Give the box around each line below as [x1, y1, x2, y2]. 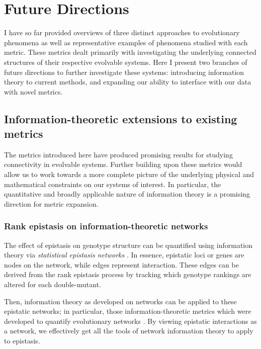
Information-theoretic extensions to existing [4, 111, 237, 126]
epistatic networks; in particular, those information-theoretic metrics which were [4, 306, 251, 316]
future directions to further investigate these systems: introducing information [4, 66, 244, 77]
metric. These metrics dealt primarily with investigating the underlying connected [4, 47, 256, 57]
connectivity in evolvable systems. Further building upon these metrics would [4, 159, 242, 169]
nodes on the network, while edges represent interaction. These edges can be [4, 259, 239, 270]
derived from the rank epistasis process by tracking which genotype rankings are [4, 269, 251, 280]
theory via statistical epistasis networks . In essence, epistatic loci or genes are [4, 249, 244, 260]
